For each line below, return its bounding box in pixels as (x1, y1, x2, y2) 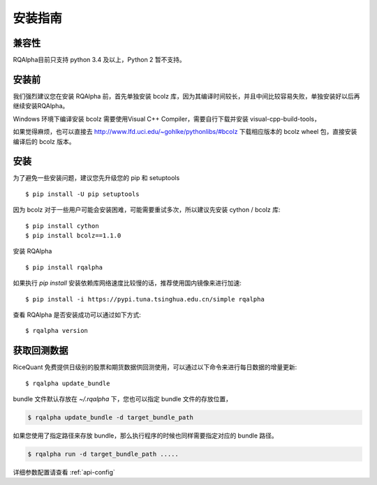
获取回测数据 (13, 345, 68, 357)
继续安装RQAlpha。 (13, 102, 69, 110)
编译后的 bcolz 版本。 (13, 137, 75, 146)
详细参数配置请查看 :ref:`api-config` (13, 468, 115, 476)
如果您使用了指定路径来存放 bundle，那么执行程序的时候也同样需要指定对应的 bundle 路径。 (13, 431, 279, 440)
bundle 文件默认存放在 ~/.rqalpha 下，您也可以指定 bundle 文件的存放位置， (13, 395, 232, 403)
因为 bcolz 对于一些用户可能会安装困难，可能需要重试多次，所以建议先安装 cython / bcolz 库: (13, 206, 281, 214)
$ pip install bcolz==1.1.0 (25, 232, 121, 239)
